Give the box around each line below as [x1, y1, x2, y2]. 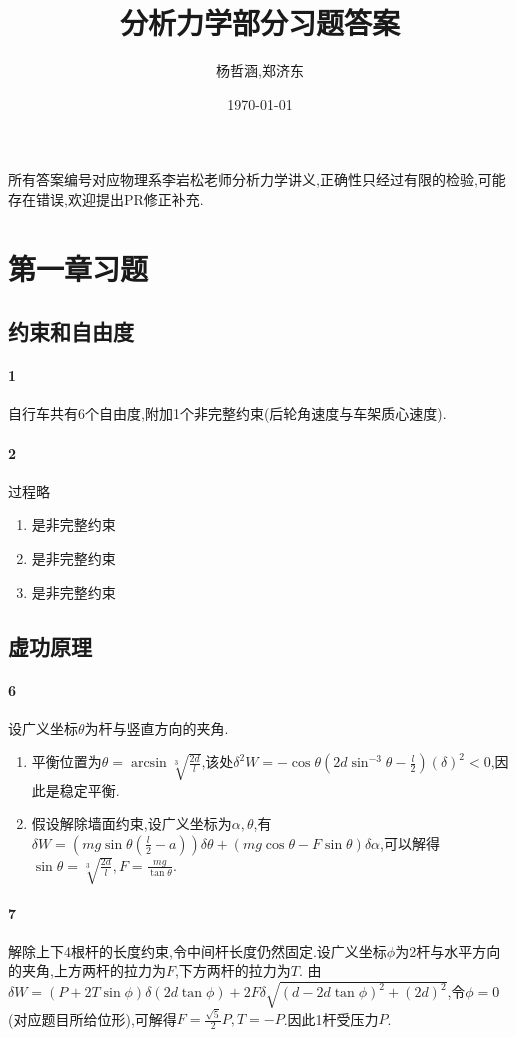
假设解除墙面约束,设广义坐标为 [31, 813, 232, 834]
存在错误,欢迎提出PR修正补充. [8, 188, 204, 209]
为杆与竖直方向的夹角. [84, 717, 229, 738]
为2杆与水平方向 [395, 940, 501, 961]
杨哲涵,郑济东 [216, 60, 304, 81]
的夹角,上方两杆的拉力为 [8, 960, 166, 981]
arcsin [130, 756, 167, 771]
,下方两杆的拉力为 [174, 960, 291, 981]
